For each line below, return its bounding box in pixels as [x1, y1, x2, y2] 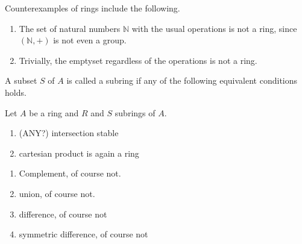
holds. [5, 86, 27, 98]
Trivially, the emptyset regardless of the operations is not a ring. [19, 54, 257, 66]
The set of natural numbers [19, 22, 121, 34]
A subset [5, 74, 37, 87]
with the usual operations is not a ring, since [131, 22, 297, 34]
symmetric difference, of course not [19, 228, 148, 240]
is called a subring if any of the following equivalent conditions [66, 74, 298, 87]
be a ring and [29, 106, 79, 119]
